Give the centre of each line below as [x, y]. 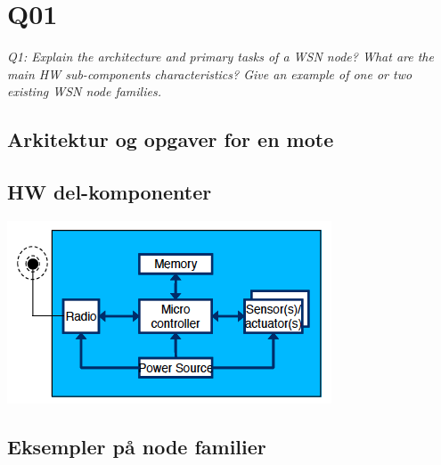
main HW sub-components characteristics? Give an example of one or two [210, 73]
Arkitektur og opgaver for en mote [171, 139]
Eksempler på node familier [137, 446]
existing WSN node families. [84, 91]
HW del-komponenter [110, 192]
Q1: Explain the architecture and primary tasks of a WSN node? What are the [220, 57]
